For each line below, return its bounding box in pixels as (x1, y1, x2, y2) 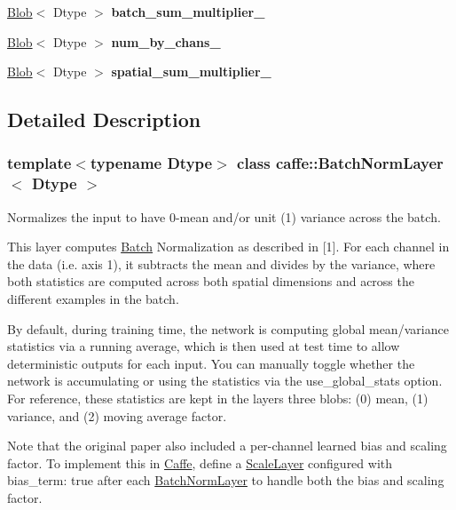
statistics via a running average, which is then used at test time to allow (7, 337, 400, 355)
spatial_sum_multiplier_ (111, 62, 271, 81)
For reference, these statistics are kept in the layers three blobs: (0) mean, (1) (7, 389, 428, 408)
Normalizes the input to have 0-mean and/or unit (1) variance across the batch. (7, 207, 441, 226)
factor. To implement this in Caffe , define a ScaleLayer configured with (7, 453, 393, 472)
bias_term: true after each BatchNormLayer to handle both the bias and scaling (7, 471, 444, 490)
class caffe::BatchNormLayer (237, 152, 444, 174)
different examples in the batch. (7, 290, 179, 308)
